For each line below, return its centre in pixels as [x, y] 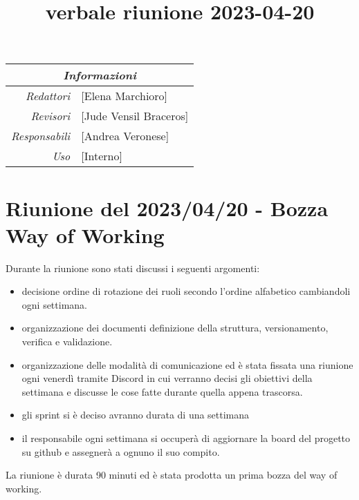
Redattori [48, 96]
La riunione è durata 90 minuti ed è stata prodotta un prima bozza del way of [172, 475]
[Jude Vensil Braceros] [135, 116]
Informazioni [100, 75]
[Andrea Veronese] [125, 136]
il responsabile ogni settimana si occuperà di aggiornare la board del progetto [186, 438]
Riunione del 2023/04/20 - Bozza [167, 208]
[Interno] [102, 156]
